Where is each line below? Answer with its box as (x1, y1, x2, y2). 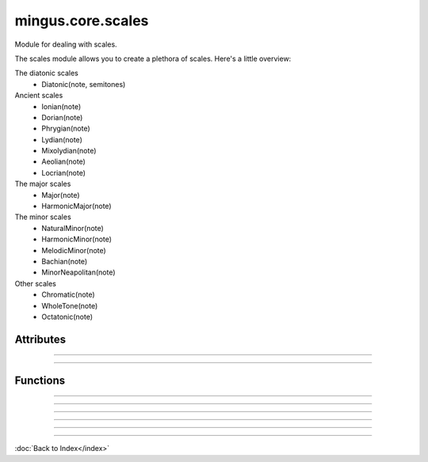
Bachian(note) (41, 256, 88, 266)
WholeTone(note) (41, 301, 98, 310)
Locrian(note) (41, 168, 86, 177)
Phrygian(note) (41, 123, 90, 134)
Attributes (14, 332, 67, 346)
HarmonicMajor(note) (41, 202, 112, 211)
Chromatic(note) (41, 290, 95, 300)
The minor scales (14, 212, 71, 222)
